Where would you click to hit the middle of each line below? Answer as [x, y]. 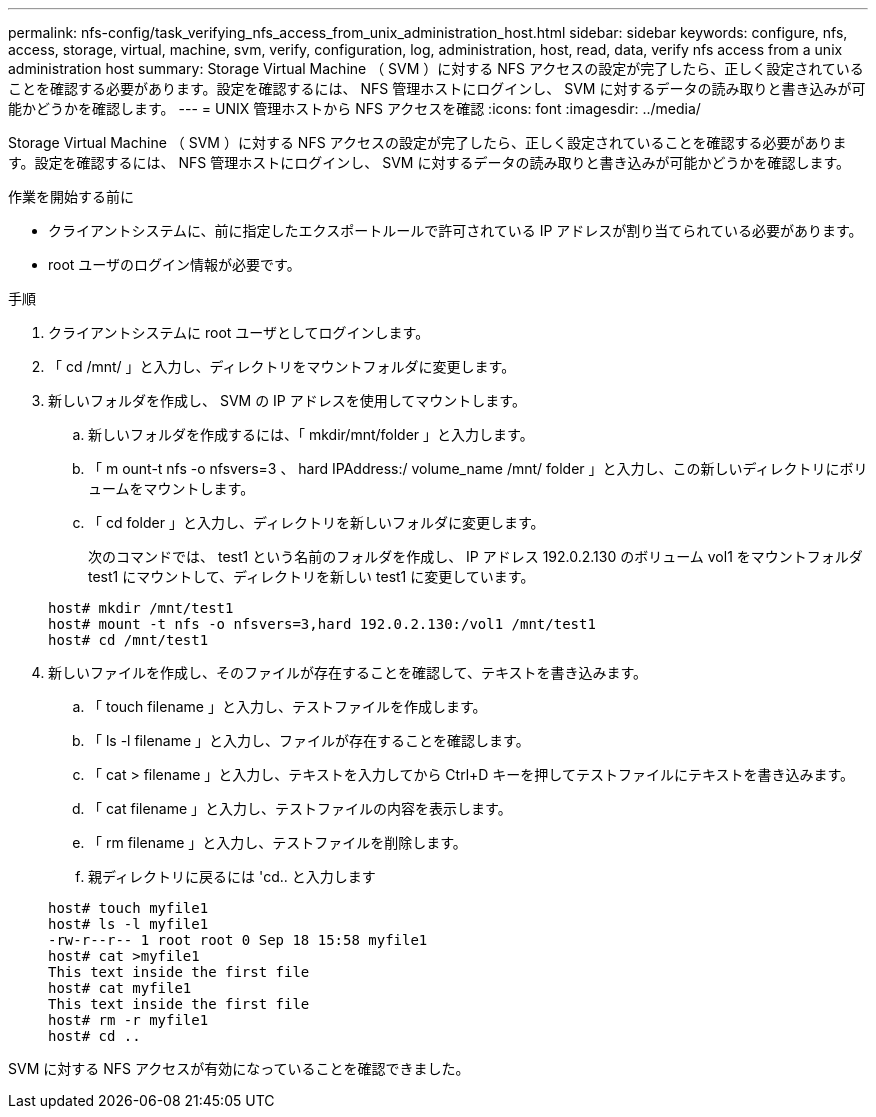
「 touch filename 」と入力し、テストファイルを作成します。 [287, 706]
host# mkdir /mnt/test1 [141, 608]
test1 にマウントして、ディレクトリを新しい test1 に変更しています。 [311, 576]
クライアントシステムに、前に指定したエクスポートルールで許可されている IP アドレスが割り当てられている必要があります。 [455, 230]
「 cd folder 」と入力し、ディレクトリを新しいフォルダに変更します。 [316, 522]
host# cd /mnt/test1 [128, 640]
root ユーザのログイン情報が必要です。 [174, 264]
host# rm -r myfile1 [128, 1020]
